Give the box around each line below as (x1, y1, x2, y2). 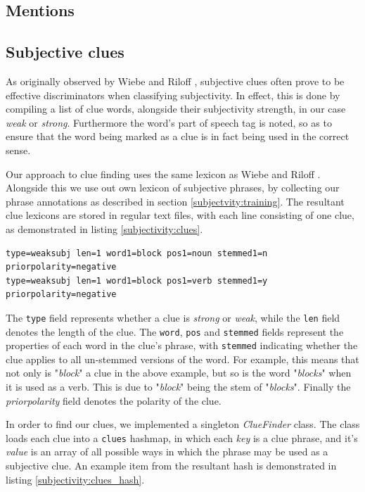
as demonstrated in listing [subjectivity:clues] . (6, 221, 203, 236)
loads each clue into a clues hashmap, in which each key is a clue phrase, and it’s (6, 430, 358, 445)
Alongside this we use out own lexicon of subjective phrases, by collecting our (6, 180, 340, 195)
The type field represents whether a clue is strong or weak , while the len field (6, 310, 340, 324)
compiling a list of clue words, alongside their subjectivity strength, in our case (6, 101, 346, 116)
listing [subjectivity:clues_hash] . (6, 472, 145, 486)
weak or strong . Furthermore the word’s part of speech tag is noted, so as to (6, 115, 332, 130)
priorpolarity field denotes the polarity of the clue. (6, 393, 222, 408)
